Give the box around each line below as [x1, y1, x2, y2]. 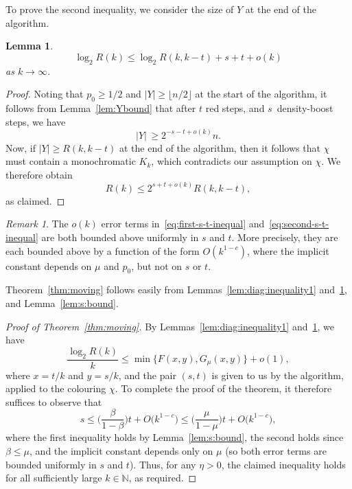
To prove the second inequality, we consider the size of [5, 2, 234, 16]
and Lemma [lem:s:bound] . [5, 295, 119, 310]
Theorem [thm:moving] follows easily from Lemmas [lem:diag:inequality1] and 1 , [5, 282, 347, 297]
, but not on [131, 258, 183, 273]
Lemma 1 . [5, 38, 54, 53]
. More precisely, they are [231, 230, 338, 244]
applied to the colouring [5, 381, 106, 396]
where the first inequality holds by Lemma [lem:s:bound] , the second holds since [5, 430, 344, 444]
